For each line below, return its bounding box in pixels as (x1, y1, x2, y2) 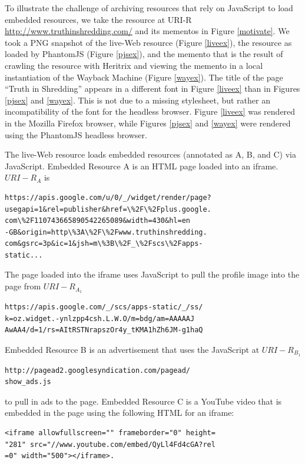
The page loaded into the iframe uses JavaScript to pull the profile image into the (5, 268, 300, 281)
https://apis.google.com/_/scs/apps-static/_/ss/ (5, 302, 203, 311)
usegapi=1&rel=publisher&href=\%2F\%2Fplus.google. (5, 205, 211, 213)
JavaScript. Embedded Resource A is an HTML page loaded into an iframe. (5, 159, 279, 172)
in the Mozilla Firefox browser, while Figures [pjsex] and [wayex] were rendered (5, 116, 291, 129)
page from (5, 280, 41, 292)
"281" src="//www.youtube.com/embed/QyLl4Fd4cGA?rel (5, 440, 216, 449)
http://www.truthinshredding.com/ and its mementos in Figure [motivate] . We (5, 25, 290, 37)
